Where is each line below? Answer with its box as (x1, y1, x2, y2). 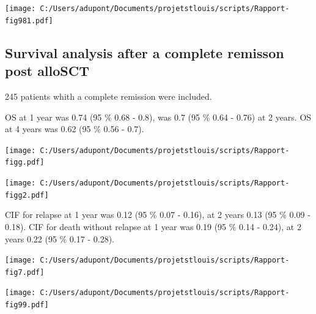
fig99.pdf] (5, 301, 49, 310)
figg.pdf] (5, 158, 45, 167)
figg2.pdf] (5, 190, 49, 200)
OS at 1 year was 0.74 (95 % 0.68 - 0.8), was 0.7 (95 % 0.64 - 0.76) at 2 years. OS (5, 110, 312, 123)
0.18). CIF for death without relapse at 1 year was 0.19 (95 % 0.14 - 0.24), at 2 (5, 220, 301, 233)
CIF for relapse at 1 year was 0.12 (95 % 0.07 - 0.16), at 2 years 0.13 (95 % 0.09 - (5, 208, 310, 221)
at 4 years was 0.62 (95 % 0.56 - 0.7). (5, 122, 144, 135)
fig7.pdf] (5, 267, 45, 277)
